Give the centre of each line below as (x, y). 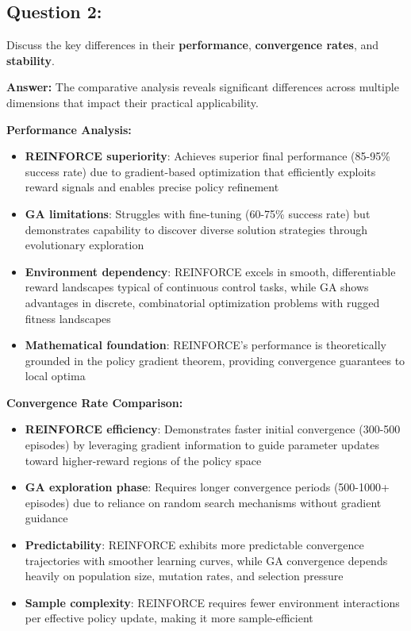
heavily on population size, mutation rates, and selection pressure (184, 576)
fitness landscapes (68, 318)
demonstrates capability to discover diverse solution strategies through (196, 229)
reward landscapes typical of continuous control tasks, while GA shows (197, 287)
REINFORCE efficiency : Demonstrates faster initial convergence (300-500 (213, 429)
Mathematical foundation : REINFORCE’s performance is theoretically (205, 345)
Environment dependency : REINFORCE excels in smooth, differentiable (210, 271)
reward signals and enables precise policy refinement (152, 187)
